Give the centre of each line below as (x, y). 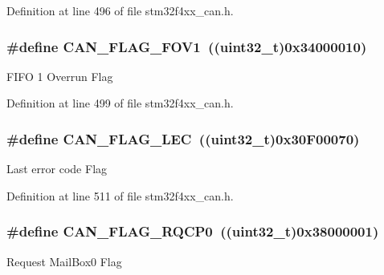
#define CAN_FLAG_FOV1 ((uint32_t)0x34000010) (187, 46)
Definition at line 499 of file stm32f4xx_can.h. (120, 103)
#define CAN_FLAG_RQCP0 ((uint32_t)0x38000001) (193, 231)
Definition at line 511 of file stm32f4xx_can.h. (120, 195)
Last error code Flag (57, 169)
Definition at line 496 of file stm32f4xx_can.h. (120, 10)
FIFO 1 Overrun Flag (60, 76)
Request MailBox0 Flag (64, 261)
